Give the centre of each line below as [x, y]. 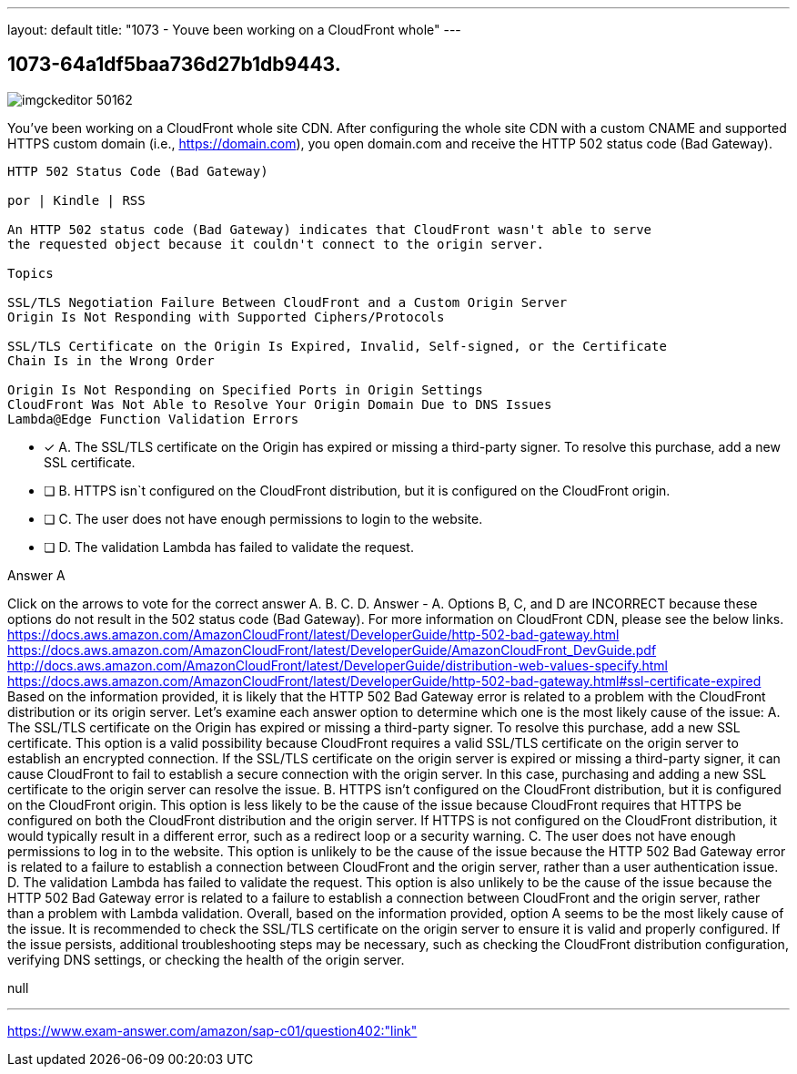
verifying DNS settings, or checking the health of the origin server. [206, 959]
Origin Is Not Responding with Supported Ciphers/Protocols [226, 317]
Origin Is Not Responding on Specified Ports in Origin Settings [245, 389]
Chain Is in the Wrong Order [111, 360]
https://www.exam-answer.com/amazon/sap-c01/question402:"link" [212, 1030]
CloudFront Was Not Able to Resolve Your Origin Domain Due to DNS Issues [280, 404]
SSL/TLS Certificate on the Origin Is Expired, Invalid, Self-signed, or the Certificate [337, 346]
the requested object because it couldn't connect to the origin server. [276, 244]
